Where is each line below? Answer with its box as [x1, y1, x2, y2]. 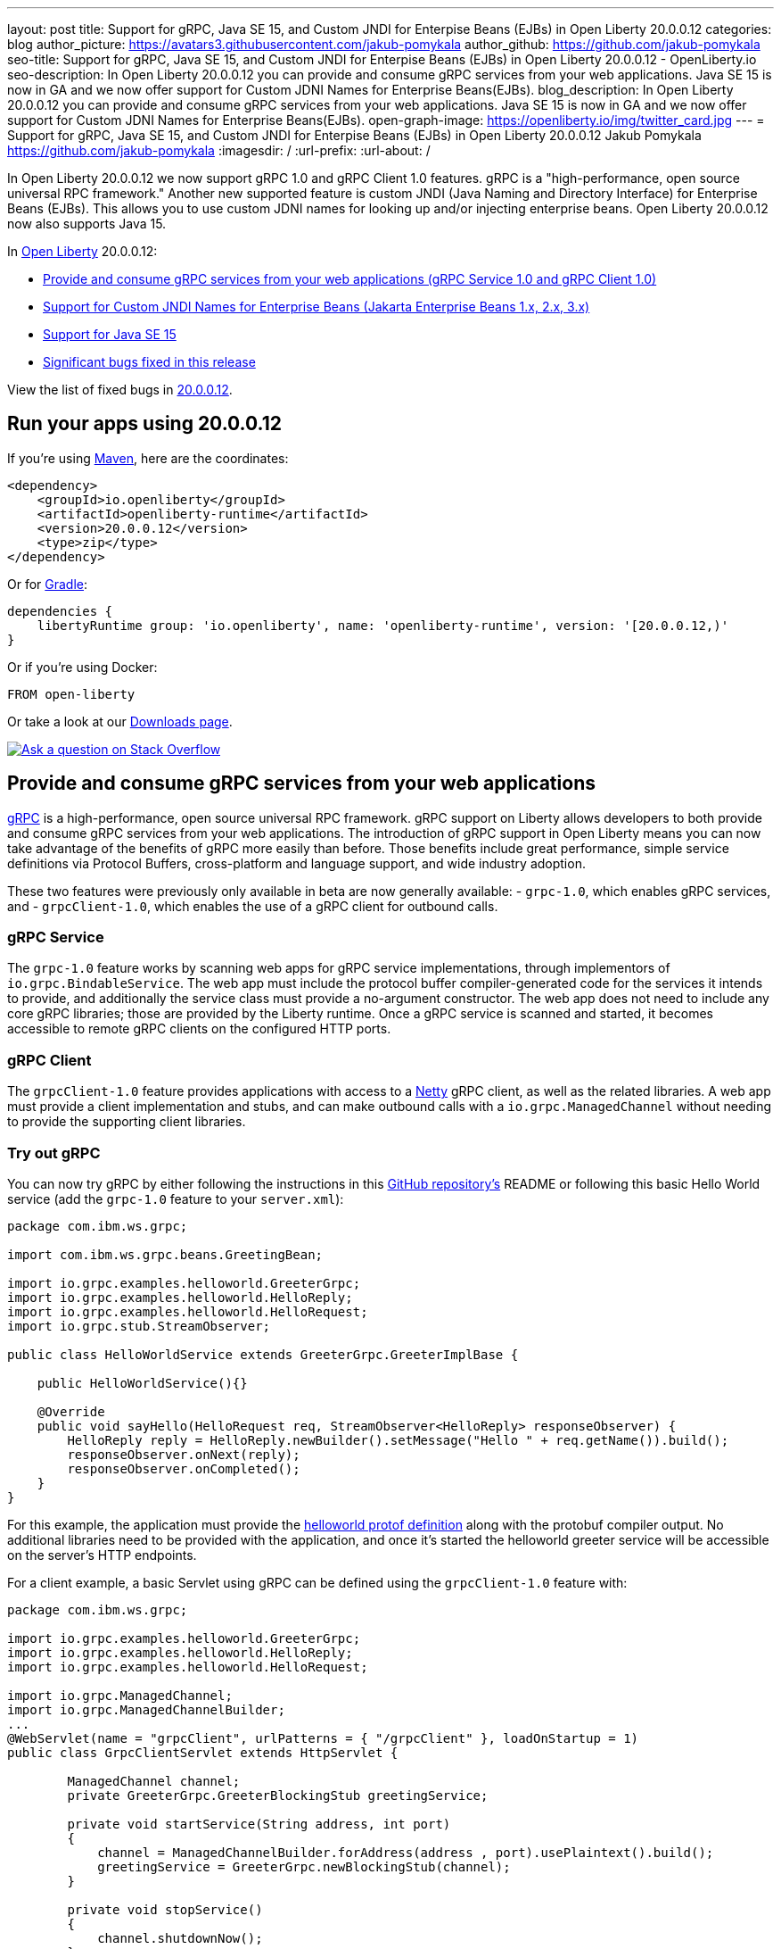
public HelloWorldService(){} [37, 1375, 248, 1390]
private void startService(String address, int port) [67, 1816, 451, 1831]
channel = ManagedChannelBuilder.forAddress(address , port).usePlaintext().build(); [97, 1845, 714, 1860]
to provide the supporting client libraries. [7, 1114, 246, 1130]
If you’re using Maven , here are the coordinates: [7, 450, 289, 466]
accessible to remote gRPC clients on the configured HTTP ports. [7, 1021, 391, 1037]
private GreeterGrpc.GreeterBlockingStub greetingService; [67, 1787, 489, 1803]
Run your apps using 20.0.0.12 [7, 412, 282, 435]
